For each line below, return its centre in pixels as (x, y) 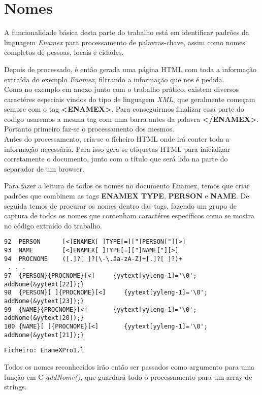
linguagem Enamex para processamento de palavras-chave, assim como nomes (125, 42)
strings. (15, 387)
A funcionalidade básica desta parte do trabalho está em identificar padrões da (127, 32)
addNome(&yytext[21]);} (44, 335)
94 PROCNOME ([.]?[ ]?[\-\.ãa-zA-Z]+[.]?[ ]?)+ (93, 259)
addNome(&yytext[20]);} (44, 318)
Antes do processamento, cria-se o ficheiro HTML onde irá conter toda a (117, 139)
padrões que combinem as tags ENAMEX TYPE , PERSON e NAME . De (127, 196)
